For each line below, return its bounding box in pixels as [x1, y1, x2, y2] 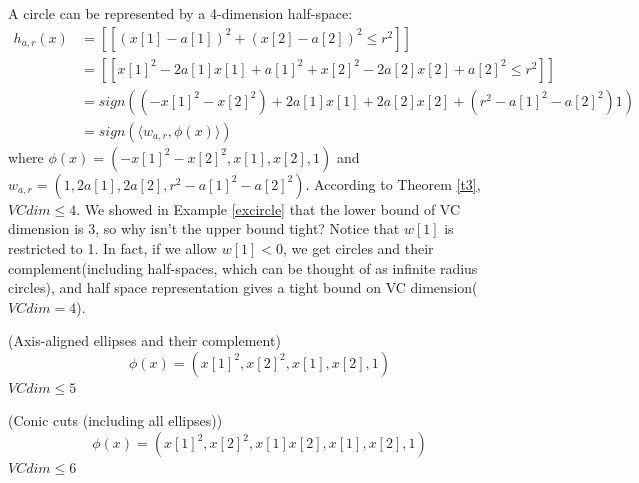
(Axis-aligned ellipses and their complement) [8, 330, 281, 351]
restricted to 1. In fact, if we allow [8, 237, 217, 258]
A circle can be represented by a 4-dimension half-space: [8, 3, 353, 23]
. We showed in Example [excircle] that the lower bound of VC [76, 198, 461, 219]
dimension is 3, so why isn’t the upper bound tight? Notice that [8, 218, 400, 239]
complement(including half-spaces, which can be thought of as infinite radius [8, 257, 478, 278]
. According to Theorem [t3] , [305, 173, 481, 194]
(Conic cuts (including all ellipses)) [8, 410, 223, 431]
